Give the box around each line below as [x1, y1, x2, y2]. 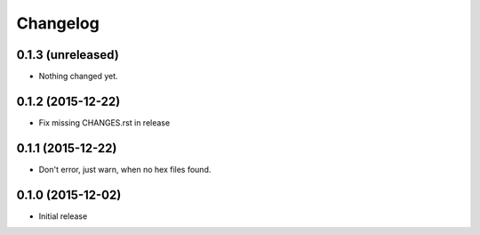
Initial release [38, 210, 88, 222]
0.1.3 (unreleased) [16, 47, 119, 62]
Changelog [16, 13, 100, 33]
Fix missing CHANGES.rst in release [38, 117, 171, 128]
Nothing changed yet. [38, 71, 119, 82]
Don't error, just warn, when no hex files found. [38, 164, 212, 174]
